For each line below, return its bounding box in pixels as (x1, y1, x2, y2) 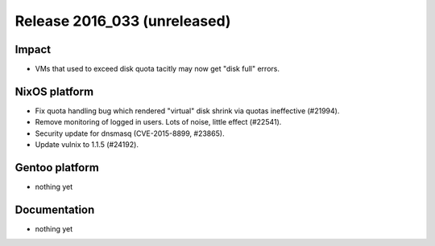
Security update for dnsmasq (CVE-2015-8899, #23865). (35, 129, 225, 138)
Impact (14, 43, 52, 56)
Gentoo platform (14, 161, 100, 174)
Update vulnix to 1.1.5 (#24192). (35, 140, 139, 150)
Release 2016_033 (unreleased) (14, 12, 231, 30)
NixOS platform (14, 84, 94, 98)
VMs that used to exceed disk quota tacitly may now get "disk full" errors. (35, 64, 280, 74)
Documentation (14, 203, 95, 216)
